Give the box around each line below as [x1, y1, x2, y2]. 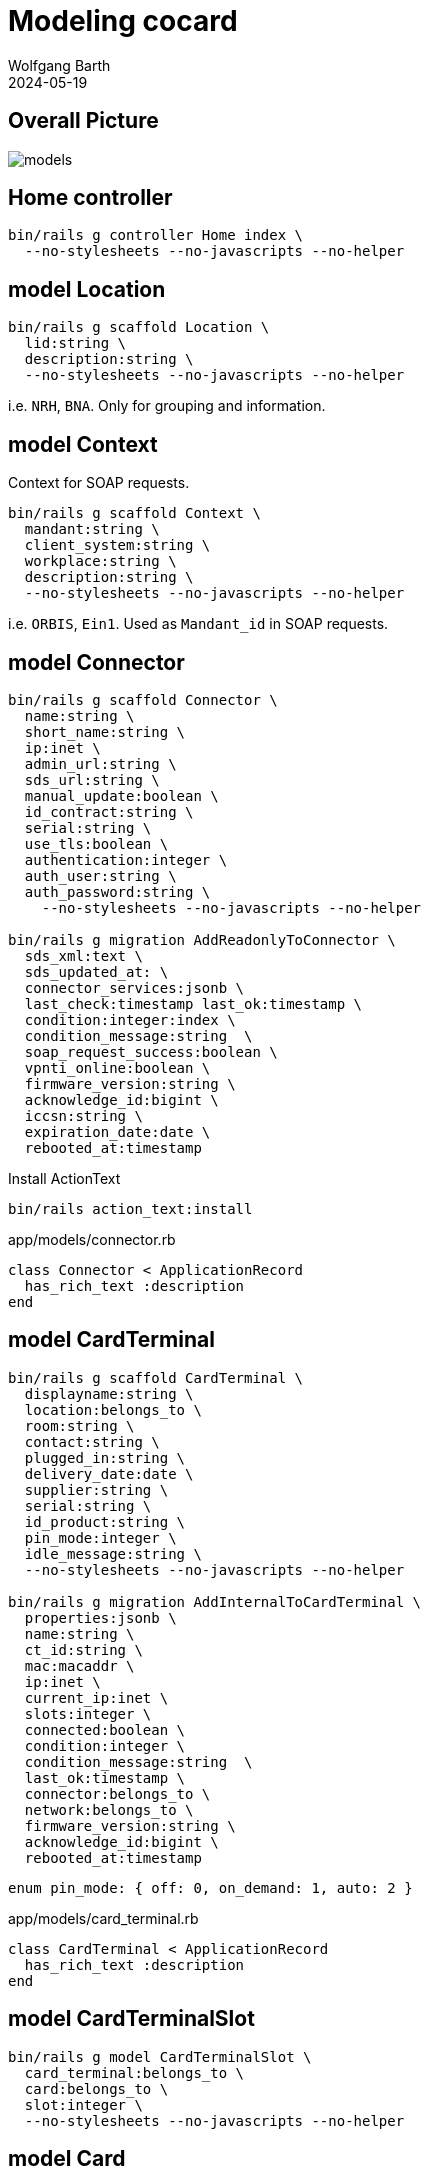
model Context [8, 431, 158, 457]
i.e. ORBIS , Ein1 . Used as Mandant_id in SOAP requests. [8, 615, 389, 633]
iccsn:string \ [24, 1107, 143, 1124]
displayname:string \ [24, 1385, 194, 1402]
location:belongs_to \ [24, 1401, 202, 1418]
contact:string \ [24, 1433, 160, 1450]
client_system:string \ [24, 537, 211, 554]
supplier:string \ [24, 1481, 169, 1498]
